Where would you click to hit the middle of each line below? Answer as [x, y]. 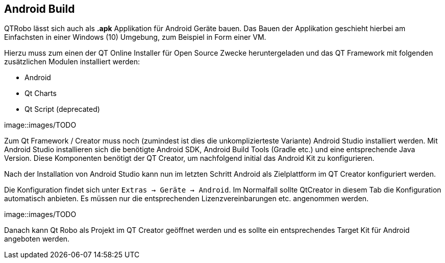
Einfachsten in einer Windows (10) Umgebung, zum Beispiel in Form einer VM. [135, 37]
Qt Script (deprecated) [62, 109]
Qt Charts [41, 93]
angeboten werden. [37, 239]
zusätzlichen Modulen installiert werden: [72, 62]
